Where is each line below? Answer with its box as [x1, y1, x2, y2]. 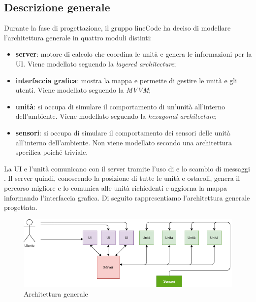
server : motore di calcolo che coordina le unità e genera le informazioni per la [15, 49, 252, 59]
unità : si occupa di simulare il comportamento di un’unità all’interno [15, 101, 225, 111]
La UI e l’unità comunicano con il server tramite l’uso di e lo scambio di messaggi [4, 163, 250, 173]
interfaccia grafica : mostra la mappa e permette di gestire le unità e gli [15, 75, 237, 85]
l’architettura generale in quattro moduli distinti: [4, 32, 152, 42]
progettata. [4, 202, 37, 212]
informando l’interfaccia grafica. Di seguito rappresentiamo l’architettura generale [4, 192, 250, 202]
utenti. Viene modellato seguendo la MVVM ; [15, 85, 151, 95]
